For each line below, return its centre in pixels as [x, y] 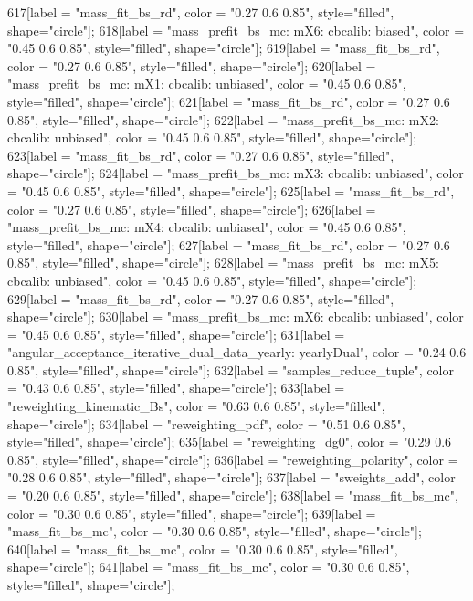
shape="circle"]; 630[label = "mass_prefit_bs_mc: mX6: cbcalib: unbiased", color [236, 316]
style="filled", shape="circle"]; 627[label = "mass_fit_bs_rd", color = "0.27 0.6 [229, 244]
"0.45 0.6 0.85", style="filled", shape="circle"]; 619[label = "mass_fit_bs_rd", [224, 48]
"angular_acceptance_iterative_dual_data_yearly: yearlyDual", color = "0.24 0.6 [237, 352]
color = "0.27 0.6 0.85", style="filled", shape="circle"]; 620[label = [192, 65]
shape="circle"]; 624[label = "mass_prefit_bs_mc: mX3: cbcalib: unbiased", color [236, 173]
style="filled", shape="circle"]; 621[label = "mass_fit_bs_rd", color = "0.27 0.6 [229, 101]
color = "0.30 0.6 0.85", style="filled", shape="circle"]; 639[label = [192, 513]
